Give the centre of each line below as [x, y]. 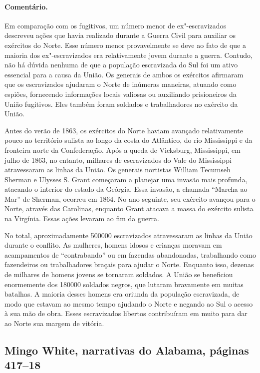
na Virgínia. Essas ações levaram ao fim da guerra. [82, 218]
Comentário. [26, 6]
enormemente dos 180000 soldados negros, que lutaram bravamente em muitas [124, 284]
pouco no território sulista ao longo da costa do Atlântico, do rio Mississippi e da [129, 140]
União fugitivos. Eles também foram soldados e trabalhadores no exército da [121, 104]
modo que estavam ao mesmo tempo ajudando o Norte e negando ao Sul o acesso [129, 303]
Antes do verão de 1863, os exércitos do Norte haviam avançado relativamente [124, 130]
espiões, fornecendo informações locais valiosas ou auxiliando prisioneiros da [121, 94]
